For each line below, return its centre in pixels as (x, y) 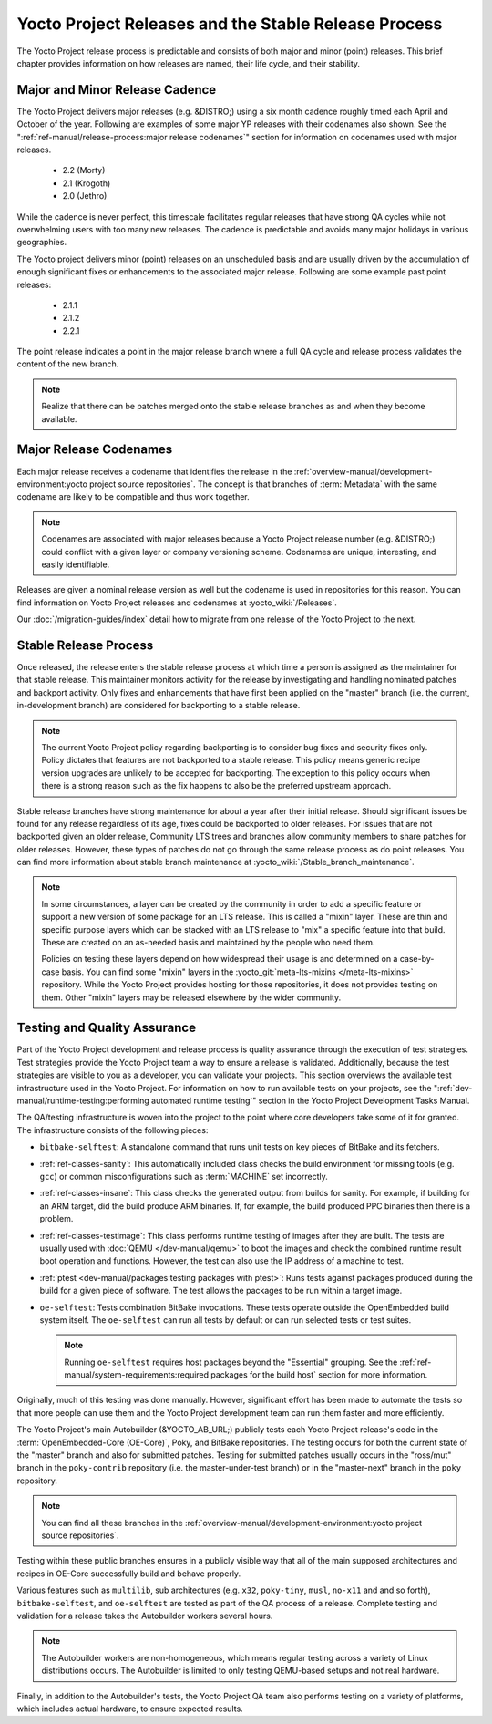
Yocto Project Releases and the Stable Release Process (230, 24)
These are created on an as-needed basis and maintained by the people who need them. (208, 943)
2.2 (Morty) (84, 170)
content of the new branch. (68, 364)
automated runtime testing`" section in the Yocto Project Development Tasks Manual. (310, 1101)
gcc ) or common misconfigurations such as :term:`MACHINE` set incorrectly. (184, 1177)
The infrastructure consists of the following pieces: (113, 1130)
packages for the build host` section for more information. (319, 1375)
